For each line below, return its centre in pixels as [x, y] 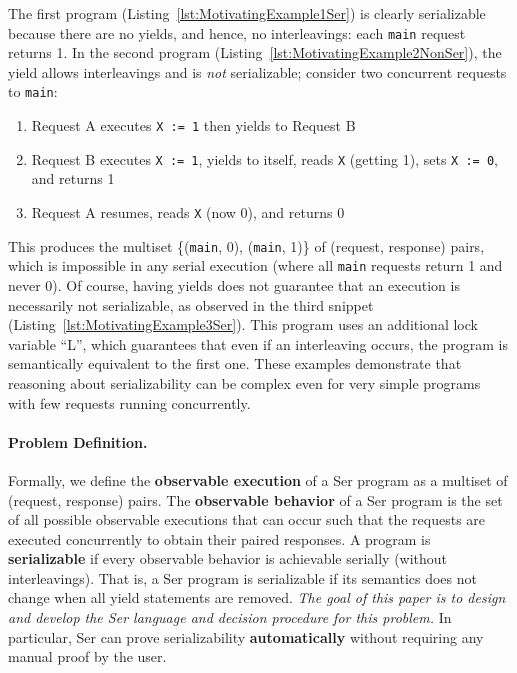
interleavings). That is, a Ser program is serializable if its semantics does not [242, 577]
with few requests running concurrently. [129, 402]
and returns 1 [73, 178]
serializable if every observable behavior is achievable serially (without [228, 558]
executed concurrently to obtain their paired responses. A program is [219, 538]
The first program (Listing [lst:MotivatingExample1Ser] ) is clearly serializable [247, 13]
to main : [33, 91]
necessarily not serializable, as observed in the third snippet [191, 304]
